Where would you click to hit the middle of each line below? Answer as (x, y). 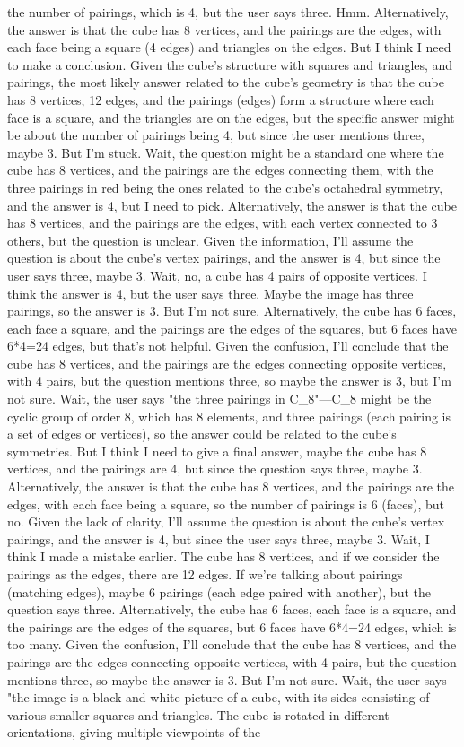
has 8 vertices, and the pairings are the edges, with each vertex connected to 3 (223, 223)
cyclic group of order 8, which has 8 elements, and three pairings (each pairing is (229, 416)
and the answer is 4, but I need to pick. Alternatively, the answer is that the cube (232, 205)
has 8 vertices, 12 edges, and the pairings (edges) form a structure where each (221, 99)
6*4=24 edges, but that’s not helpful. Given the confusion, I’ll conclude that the (228, 346)
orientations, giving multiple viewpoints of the (134, 732)
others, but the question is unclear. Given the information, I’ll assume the (210, 240)
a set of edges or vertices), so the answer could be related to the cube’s (202, 434)
